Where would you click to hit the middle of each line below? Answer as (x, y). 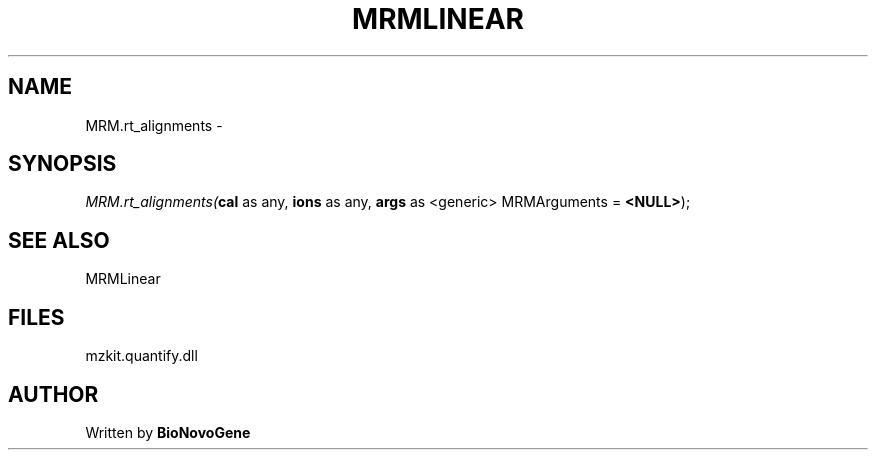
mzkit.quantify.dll (141, 356)
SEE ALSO (59, 240)
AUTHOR (53, 394)
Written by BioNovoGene (168, 432)
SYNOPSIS (62, 164)
